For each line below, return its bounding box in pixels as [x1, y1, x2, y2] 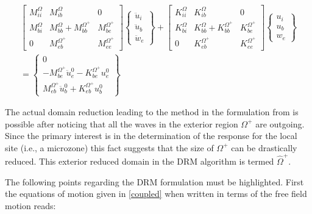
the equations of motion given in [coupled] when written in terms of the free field [5, 187, 307, 200]
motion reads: [5, 199, 56, 212]
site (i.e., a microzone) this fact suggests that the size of [5, 141, 214, 154]
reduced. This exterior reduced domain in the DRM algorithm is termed [5, 155, 274, 168]
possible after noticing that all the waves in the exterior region [5, 117, 238, 130]
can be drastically [231, 141, 297, 154]
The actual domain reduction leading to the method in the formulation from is [5, 105, 299, 118]
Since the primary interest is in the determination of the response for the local [5, 129, 297, 142]
